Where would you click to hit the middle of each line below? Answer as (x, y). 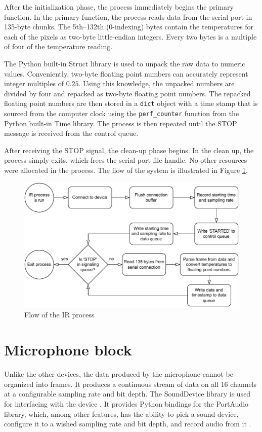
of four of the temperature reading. (58, 46)
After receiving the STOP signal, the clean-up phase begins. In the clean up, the (129, 150)
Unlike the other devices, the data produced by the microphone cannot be (119, 374)
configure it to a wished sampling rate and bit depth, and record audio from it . (128, 424)
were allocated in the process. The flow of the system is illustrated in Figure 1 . (126, 170)
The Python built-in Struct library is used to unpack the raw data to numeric (125, 63)
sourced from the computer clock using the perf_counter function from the (122, 113)
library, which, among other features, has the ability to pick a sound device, (121, 413)
